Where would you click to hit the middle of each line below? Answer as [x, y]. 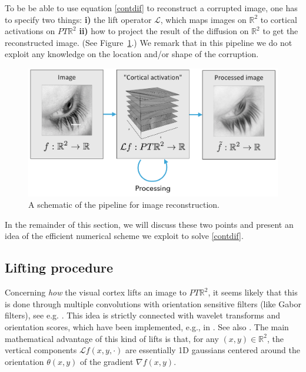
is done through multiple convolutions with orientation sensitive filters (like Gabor [153, 303]
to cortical [279, 19]
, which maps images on [203, 19]
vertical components [41, 350]
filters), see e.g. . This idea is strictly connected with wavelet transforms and [143, 315]
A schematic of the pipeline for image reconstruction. [124, 205]
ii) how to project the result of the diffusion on [164, 31]
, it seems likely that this [253, 292]
